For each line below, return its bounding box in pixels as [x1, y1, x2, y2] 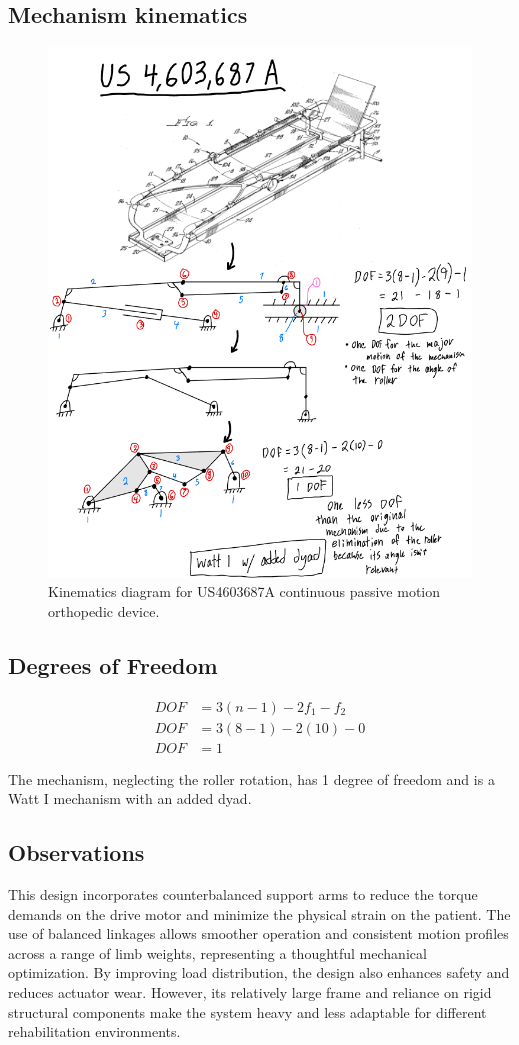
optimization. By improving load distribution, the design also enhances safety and [8, 962, 510, 983]
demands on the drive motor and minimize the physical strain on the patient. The [8, 903, 511, 924]
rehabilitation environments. [8, 1021, 181, 1042]
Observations [8, 837, 145, 868]
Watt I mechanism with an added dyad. [8, 788, 252, 809]
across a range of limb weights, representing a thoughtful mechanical [8, 942, 427, 963]
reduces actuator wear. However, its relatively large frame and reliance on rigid [8, 982, 492, 1003]
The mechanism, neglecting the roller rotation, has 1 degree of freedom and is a [8, 768, 495, 789]
